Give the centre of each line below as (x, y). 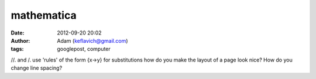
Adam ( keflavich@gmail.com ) (92, 40)
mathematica (44, 15)
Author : (20, 40)
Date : (18, 33)
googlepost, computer (84, 49)
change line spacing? (37, 68)
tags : (17, 49)
